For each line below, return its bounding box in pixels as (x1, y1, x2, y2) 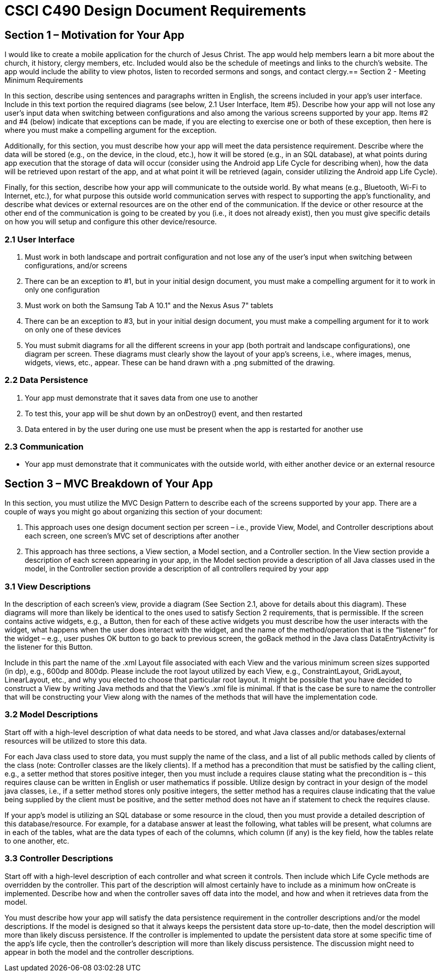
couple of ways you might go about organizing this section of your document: (5, 507, 263, 516)
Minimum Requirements (5, 76, 83, 85)
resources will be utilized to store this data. (5, 736, 147, 745)
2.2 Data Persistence (5, 375, 88, 385)
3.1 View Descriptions (5, 581, 91, 592)
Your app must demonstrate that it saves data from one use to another (25, 393, 258, 402)
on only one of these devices (25, 325, 121, 334)
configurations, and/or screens (25, 261, 127, 270)
